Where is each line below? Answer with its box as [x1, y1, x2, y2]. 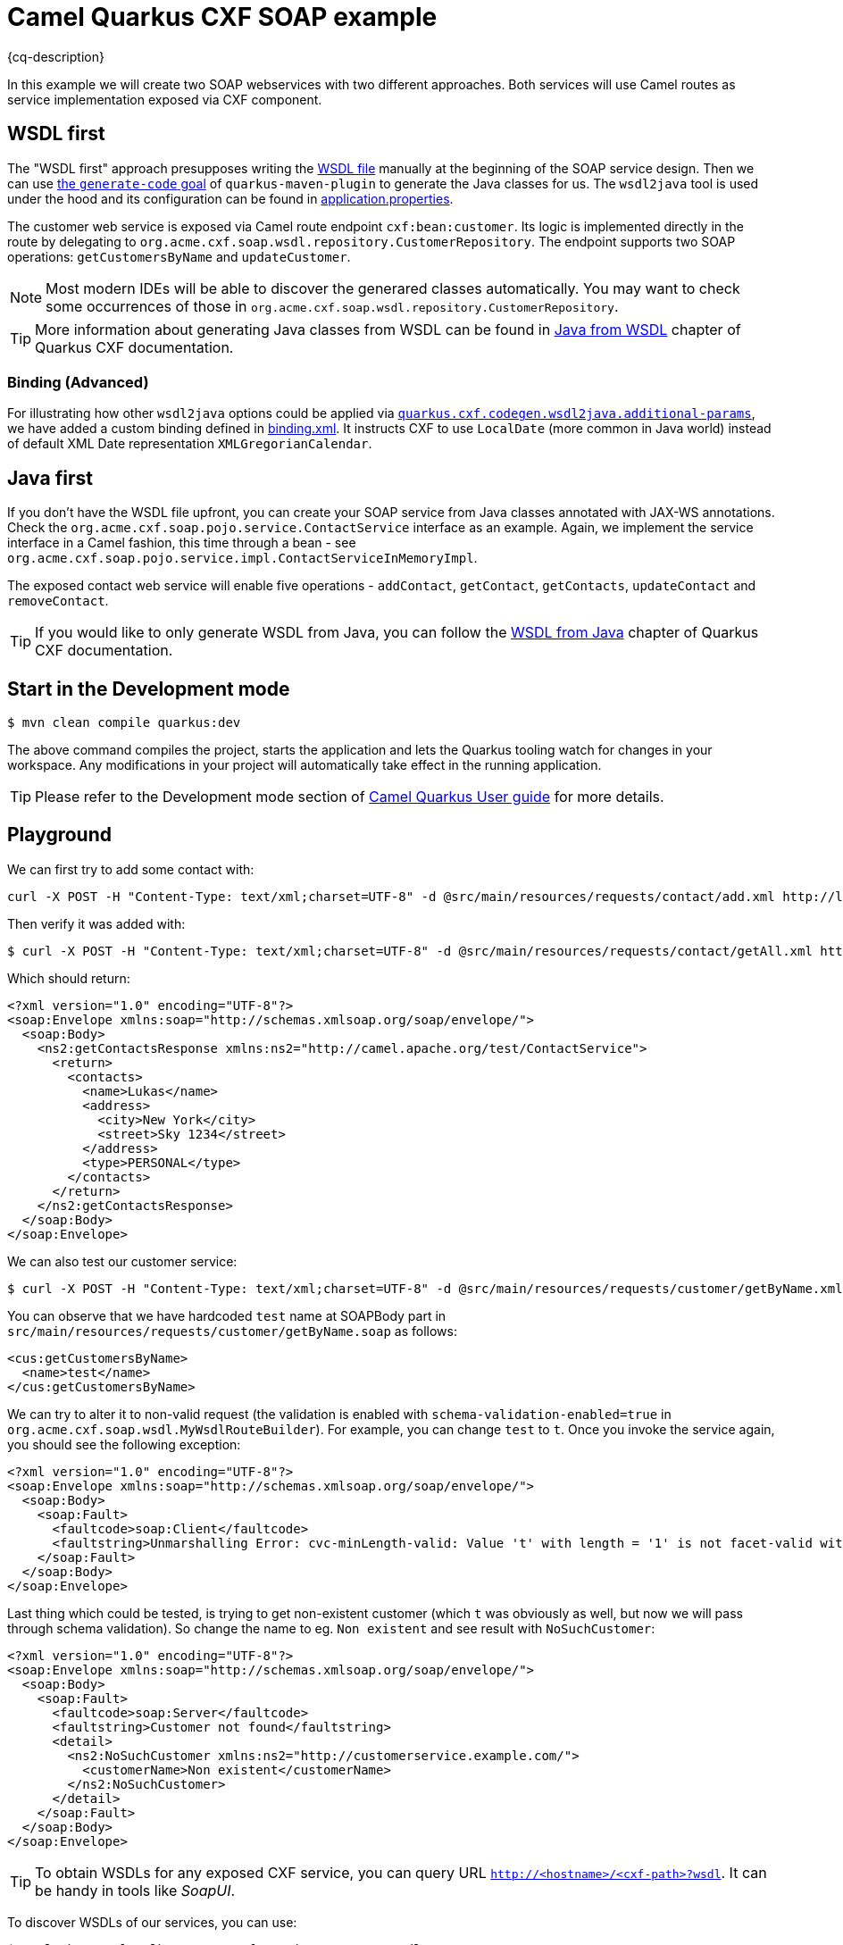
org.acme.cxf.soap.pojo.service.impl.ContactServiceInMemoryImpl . [7, 550, 478, 566]
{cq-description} [7, 48, 104, 64]
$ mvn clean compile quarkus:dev [7, 715, 241, 730]
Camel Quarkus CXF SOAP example [7, 2, 438, 32]
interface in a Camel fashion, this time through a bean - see [7, 535, 356, 551]
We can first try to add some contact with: [7, 861, 255, 877]
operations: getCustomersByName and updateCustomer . [7, 248, 351, 264]
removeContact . [7, 593, 109, 609]
